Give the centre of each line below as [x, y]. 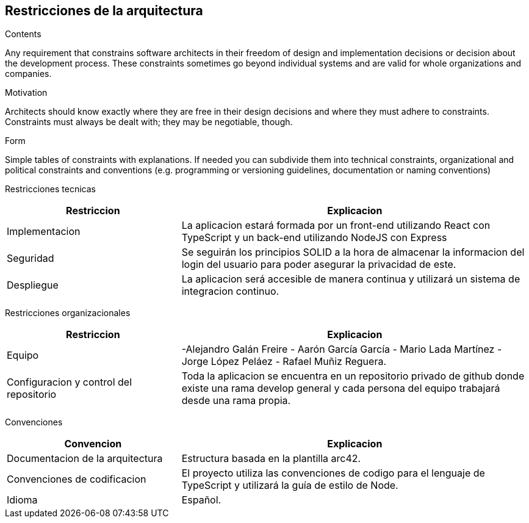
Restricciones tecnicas [50, 189]
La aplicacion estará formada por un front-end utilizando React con [336, 225]
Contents [23, 34]
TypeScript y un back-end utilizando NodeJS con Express [314, 238]
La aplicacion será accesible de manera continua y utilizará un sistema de [351, 279]
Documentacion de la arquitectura [85, 459]
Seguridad [31, 258]
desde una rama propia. [236, 401]
